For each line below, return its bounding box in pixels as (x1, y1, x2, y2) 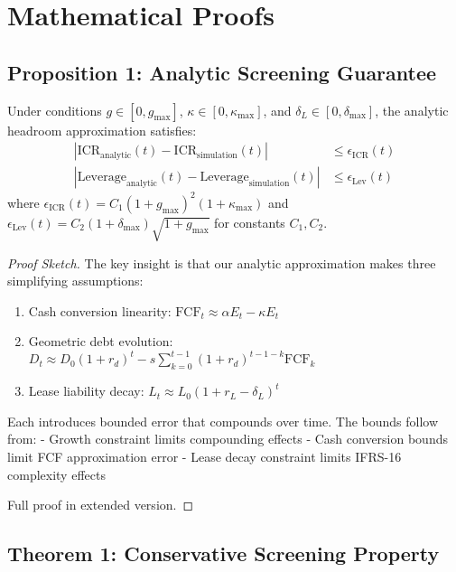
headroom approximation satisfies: (7, 120, 197, 139)
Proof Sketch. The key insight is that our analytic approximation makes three (7, 253, 436, 272)
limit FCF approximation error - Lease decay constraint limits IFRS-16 (7, 446, 402, 465)
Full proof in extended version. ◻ (7, 495, 194, 514)
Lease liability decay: (28, 381, 144, 400)
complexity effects (7, 464, 106, 483)
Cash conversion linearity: (28, 301, 172, 320)
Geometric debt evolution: (28, 332, 173, 351)
